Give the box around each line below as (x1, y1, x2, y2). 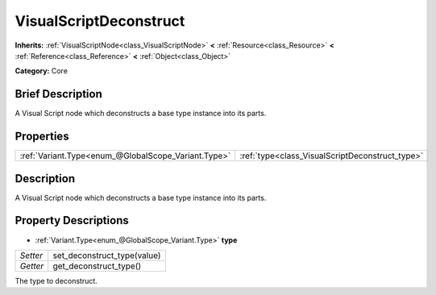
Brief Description (15, 87, 102, 101)
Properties (15, 130, 69, 143)
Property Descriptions (15, 214, 129, 227)
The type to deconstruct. (15, 276, 98, 285)
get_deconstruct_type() (52, 260, 142, 272)
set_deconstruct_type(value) (52, 250, 161, 261)
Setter (19, 250, 44, 261)
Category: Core (15, 66, 69, 76)
